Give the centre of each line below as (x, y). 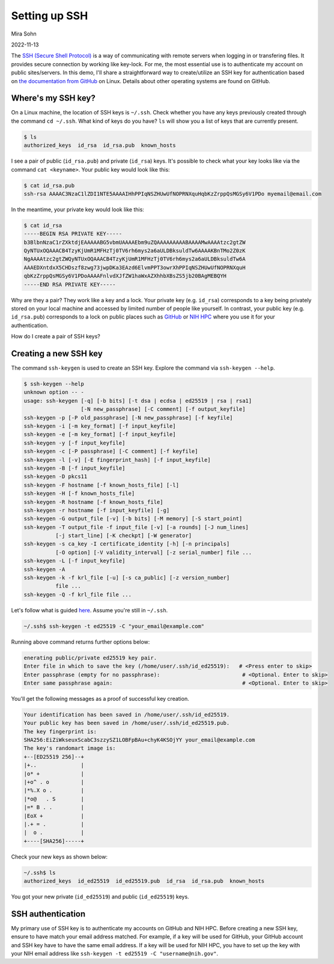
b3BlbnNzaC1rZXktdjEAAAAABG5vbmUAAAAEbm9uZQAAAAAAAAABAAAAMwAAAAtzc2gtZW (135, 242)
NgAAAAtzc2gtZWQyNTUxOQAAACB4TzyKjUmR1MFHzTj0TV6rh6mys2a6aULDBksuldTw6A (135, 259)
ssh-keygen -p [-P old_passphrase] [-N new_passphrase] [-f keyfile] (128, 418)
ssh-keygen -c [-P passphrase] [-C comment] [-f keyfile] (111, 451)
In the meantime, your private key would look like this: (77, 209)
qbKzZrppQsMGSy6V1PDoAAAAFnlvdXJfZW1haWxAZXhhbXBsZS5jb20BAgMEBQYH (125, 276)
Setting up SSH (50, 16)
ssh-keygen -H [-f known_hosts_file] (79, 493)
